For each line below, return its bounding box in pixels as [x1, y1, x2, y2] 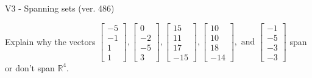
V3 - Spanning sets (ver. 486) [5, 2, 115, 14]
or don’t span [5, 61, 55, 74]
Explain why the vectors [5, 35, 96, 48]
